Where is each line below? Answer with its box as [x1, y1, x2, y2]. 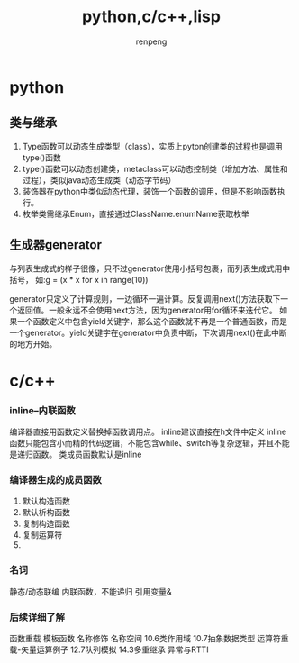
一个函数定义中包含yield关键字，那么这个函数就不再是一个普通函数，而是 [16, 315, 288, 326]
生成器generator [9, 237, 102, 253]
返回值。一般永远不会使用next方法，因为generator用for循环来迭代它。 [16, 304, 277, 315]
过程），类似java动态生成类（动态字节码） [22, 174, 177, 186]
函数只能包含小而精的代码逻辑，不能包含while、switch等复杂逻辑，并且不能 [9, 438, 290, 449]
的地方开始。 [9, 338, 57, 349]
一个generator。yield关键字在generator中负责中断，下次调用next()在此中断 [9, 327, 288, 338]
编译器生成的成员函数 [9, 473, 102, 486]
